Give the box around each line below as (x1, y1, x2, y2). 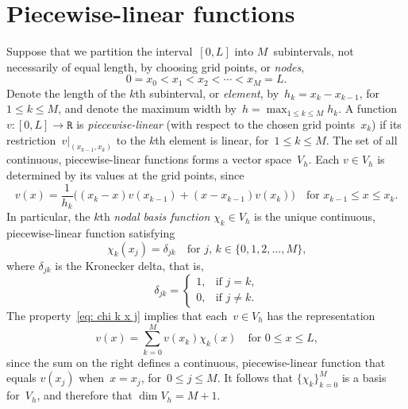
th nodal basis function (99, 208, 210, 225)
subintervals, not (273, 43, 354, 60)
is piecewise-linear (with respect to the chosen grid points (76, 115, 356, 132)
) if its (371, 115, 402, 132)
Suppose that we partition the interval (6, 43, 193, 60)
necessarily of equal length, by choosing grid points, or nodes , (6, 58, 305, 75)
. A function (338, 100, 398, 117)
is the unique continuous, (254, 208, 376, 225)
